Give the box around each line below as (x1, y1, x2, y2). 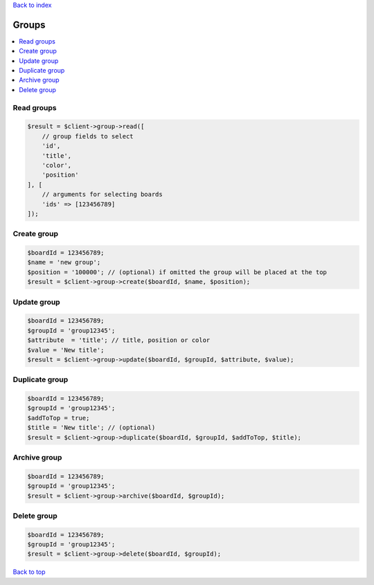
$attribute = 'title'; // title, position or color (27, 336, 211, 344)
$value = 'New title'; (27, 346, 105, 354)
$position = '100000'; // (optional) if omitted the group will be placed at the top (27, 268, 327, 276)
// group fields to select (42, 132, 134, 140)
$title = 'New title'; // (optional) (27, 424, 156, 432)
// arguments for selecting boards (42, 190, 163, 199)
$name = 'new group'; (27, 258, 101, 267)
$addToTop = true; (27, 414, 90, 422)
